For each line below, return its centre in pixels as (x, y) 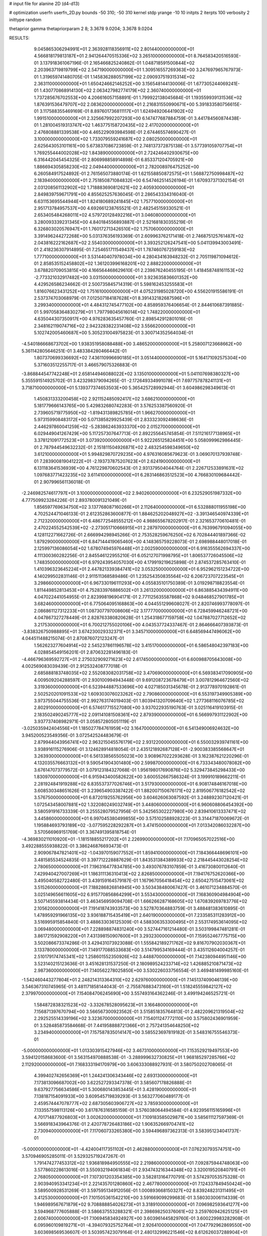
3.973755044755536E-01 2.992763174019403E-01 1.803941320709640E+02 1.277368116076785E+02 (139, 701)
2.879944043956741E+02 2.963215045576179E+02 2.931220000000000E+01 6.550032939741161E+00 (141, 742)
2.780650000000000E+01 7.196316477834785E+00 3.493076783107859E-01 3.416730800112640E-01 (139, 867)
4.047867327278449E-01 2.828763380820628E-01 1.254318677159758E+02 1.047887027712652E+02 (140, 618)
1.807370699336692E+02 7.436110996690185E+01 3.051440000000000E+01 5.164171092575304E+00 (140, 358)
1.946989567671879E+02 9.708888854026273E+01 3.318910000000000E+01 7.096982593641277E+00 (141, 1204)
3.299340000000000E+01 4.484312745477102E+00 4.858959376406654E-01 (115, 305)
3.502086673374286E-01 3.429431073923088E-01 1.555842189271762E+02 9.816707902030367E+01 (140, 943)
